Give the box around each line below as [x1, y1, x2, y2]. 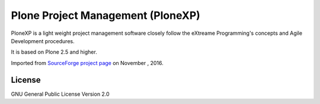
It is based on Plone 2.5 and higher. [11, 48, 97, 56]
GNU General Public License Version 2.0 [11, 90, 110, 97]
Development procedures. [11, 37, 75, 44]
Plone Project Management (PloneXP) [11, 9, 201, 22]
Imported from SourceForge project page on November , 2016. [11, 59, 164, 66]
